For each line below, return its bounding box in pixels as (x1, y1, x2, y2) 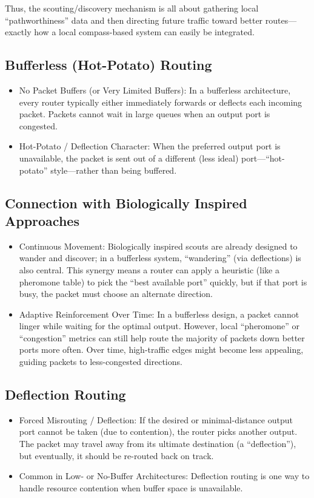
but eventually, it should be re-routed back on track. (19, 449, 214, 462)
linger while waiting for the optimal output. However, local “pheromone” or (19, 319, 300, 332)
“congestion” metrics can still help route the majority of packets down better (19, 331, 305, 344)
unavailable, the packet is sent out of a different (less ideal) (19, 151, 239, 164)
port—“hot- (241, 151, 285, 164)
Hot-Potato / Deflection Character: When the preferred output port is (19, 140, 281, 152)
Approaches (5, 211, 79, 230)
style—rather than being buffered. (50, 163, 177, 176)
